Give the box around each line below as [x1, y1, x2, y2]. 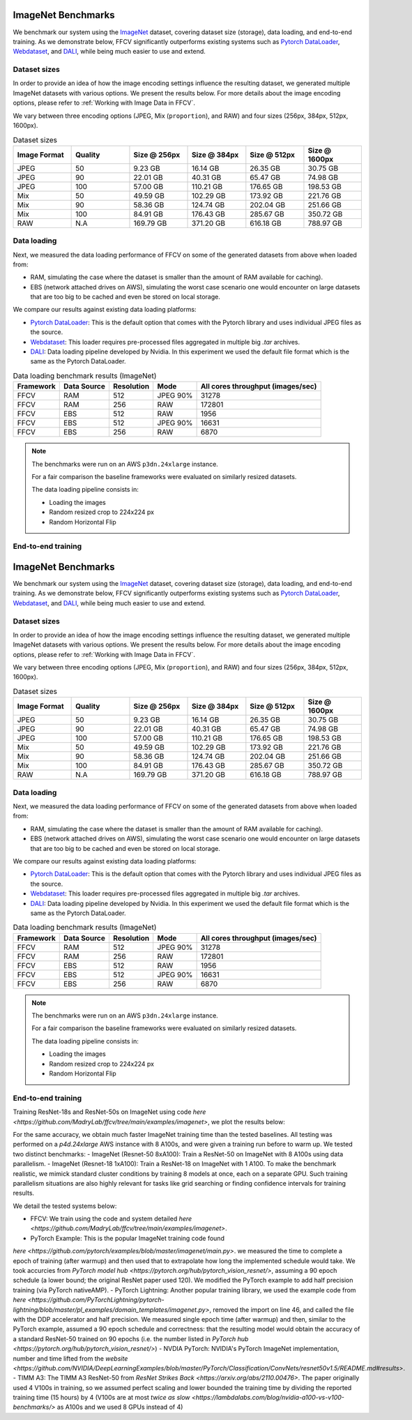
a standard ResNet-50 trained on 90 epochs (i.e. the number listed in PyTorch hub [13, 1334, 249, 1343]
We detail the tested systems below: [13, 1202, 117, 1210]
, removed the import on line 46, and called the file [209, 1305, 355, 1314]
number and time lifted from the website [13, 1354, 128, 1363]
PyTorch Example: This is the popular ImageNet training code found [30, 1234, 224, 1242]
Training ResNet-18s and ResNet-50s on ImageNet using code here [13, 1108, 206, 1116]
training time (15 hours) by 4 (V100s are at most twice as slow [13, 1393, 191, 1402]
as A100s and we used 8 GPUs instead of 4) [56, 1403, 183, 1412]
